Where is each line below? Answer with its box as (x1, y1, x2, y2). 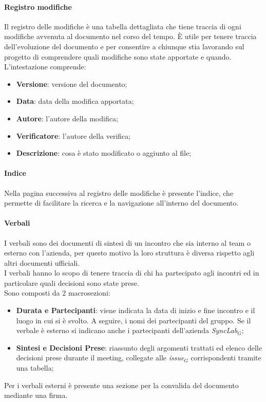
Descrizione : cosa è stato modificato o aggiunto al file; (16, 148, 192, 158)
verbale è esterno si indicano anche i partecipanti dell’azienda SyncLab (16, 325, 238, 336)
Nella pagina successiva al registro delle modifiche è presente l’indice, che (4, 187, 234, 198)
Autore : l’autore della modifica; (16, 113, 118, 123)
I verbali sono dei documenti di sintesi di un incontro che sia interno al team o (4, 237, 251, 248)
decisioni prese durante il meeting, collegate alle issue (16, 352, 184, 363)
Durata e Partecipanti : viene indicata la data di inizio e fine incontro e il (16, 305, 255, 316)
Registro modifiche (4, 1, 72, 12)
